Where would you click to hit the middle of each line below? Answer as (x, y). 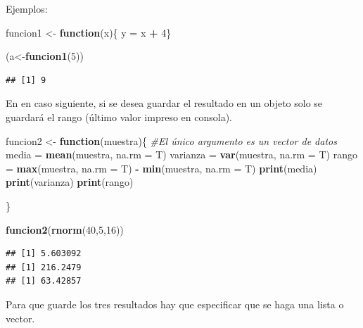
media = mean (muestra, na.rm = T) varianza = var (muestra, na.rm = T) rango (181, 154)
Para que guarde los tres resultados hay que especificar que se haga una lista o (175, 304)
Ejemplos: (27, 8)
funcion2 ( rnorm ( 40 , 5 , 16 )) (65, 229)
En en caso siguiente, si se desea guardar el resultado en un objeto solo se (164, 103)
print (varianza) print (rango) (70, 182)
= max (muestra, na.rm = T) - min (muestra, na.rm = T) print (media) (161, 168)
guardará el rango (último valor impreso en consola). (119, 116)
